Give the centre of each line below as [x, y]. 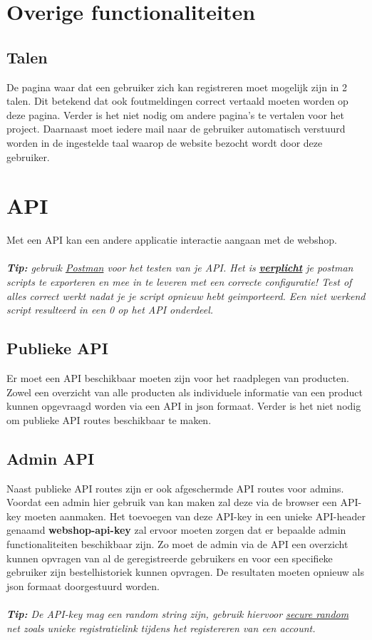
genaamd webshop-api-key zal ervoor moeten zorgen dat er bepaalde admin [176, 530]
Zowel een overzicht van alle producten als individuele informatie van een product [185, 392]
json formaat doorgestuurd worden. [83, 585]
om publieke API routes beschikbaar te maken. [109, 419]
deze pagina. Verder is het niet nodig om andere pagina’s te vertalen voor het [176, 114]
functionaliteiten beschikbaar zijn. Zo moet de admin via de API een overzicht [177, 543]
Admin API [51, 458]
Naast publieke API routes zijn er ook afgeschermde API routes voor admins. [175, 488]
